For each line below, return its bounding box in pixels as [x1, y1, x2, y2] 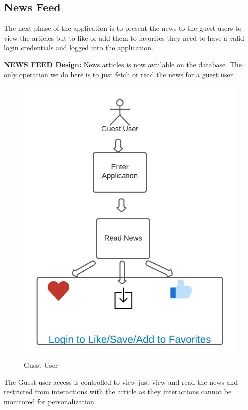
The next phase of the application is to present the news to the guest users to [4, 23, 242, 33]
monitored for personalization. [4, 396, 96, 406]
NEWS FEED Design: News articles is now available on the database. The [4, 59, 242, 69]
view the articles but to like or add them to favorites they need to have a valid [4, 32, 244, 43]
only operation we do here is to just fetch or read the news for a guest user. [4, 69, 235, 79]
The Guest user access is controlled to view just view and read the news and [4, 376, 238, 387]
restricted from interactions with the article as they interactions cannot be [4, 386, 232, 397]
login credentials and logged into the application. [4, 42, 153, 53]
